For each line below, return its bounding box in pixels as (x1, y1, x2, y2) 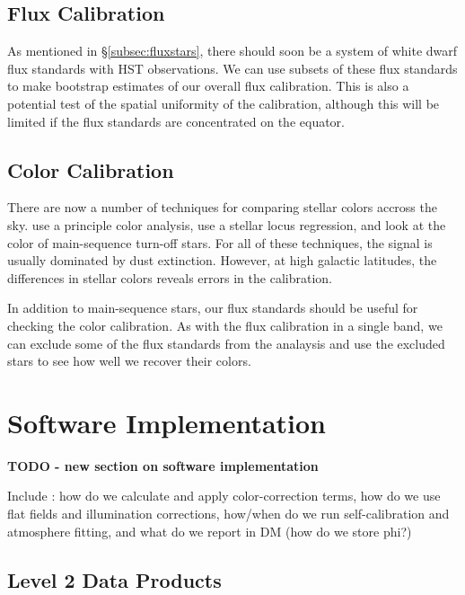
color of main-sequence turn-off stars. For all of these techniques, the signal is (7, 233, 433, 252)
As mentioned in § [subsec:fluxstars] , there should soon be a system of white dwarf (7, 41, 458, 60)
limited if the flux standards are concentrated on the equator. (7, 111, 345, 130)
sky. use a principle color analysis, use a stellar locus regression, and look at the (7, 215, 446, 234)
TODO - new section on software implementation (7, 456, 319, 475)
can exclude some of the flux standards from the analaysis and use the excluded (7, 333, 445, 352)
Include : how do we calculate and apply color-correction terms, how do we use (7, 486, 441, 505)
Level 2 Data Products (7, 565, 222, 593)
